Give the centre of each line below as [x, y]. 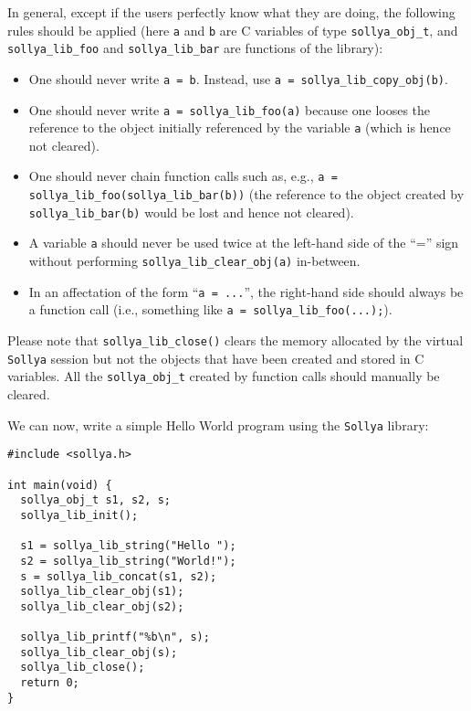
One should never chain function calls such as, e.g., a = [183, 176]
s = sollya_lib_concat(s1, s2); [119, 576]
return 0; [50, 683]
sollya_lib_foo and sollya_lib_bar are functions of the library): [195, 48]
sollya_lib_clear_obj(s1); [102, 592]
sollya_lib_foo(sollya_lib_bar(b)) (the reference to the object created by [246, 194]
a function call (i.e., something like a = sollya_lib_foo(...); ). [210, 309]
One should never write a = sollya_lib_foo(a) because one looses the [230, 109]
